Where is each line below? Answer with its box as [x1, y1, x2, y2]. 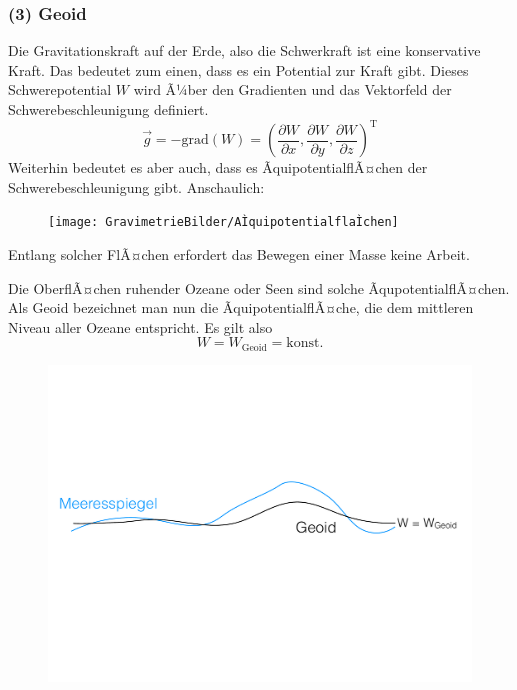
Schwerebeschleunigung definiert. [8, 99, 209, 119]
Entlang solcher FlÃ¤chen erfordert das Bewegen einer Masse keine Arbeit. [8, 243, 470, 264]
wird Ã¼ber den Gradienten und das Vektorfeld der [133, 79, 452, 100]
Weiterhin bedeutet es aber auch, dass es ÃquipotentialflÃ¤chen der [8, 157, 428, 178]
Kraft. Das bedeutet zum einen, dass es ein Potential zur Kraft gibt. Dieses [8, 59, 469, 80]
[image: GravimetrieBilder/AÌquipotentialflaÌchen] [48, 215, 399, 230]
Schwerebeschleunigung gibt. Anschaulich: [8, 176, 265, 197]
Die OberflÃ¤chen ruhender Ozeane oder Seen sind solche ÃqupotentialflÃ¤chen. [8, 277, 510, 298]
